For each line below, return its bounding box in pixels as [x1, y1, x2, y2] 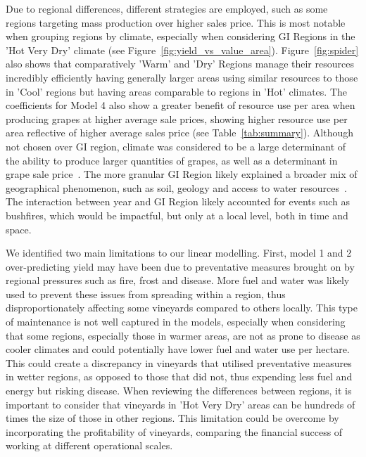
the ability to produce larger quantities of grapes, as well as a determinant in [6, 153, 338, 167]
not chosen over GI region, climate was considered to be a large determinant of [6, 139, 346, 153]
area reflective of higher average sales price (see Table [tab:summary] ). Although [6, 125, 354, 140]
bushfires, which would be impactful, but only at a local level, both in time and [6, 207, 348, 222]
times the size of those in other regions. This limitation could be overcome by [6, 411, 339, 425]
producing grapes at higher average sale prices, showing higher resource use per [6, 111, 348, 126]
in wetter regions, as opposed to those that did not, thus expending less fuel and [6, 369, 353, 384]
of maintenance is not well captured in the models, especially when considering [6, 314, 346, 329]
